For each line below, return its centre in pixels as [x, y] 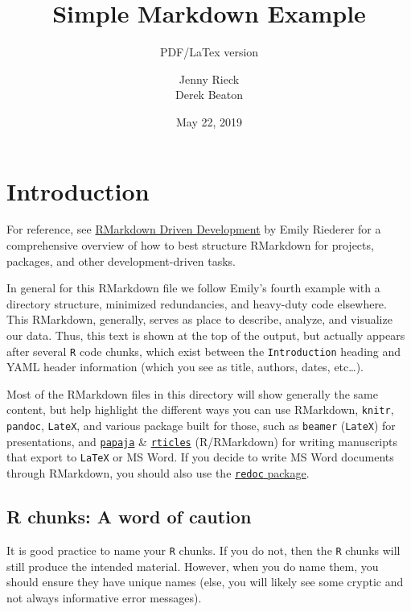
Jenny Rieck [209, 79]
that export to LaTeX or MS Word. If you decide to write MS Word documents [200, 457]
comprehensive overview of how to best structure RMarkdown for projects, [190, 245]
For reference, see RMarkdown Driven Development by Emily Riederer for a [194, 229]
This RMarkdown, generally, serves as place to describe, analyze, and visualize [199, 319]
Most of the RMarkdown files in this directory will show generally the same [192, 393]
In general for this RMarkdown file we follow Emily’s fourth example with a [193, 288]
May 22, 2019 [209, 121]
